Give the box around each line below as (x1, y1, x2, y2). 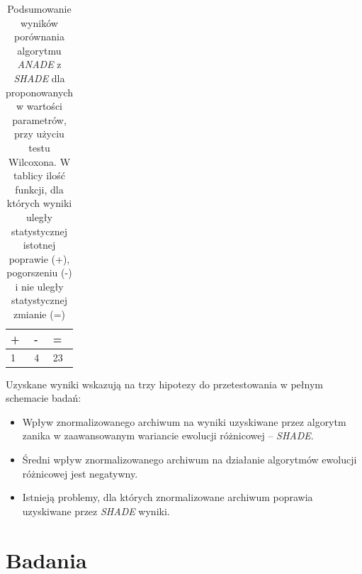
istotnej (23, 237, 56, 252)
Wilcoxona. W (8, 154, 71, 169)
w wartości (16, 99, 62, 113)
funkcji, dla (15, 181, 64, 196)
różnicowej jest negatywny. (22, 466, 138, 480)
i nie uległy (15, 278, 64, 293)
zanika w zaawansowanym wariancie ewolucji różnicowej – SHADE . (22, 428, 314, 443)
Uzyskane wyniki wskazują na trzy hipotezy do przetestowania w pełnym (6, 376, 323, 391)
